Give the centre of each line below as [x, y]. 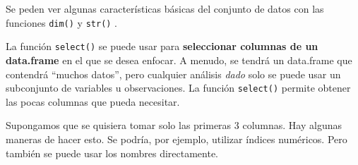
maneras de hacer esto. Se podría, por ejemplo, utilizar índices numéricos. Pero [177, 139]
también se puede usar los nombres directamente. [112, 153]
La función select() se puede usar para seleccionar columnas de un [162, 46]
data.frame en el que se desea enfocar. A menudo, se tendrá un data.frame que [179, 60]
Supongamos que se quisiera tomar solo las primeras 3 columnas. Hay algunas [174, 125]
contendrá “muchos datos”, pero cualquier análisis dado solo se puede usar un [173, 74]
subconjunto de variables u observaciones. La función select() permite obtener [178, 88]
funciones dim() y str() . [62, 22]
